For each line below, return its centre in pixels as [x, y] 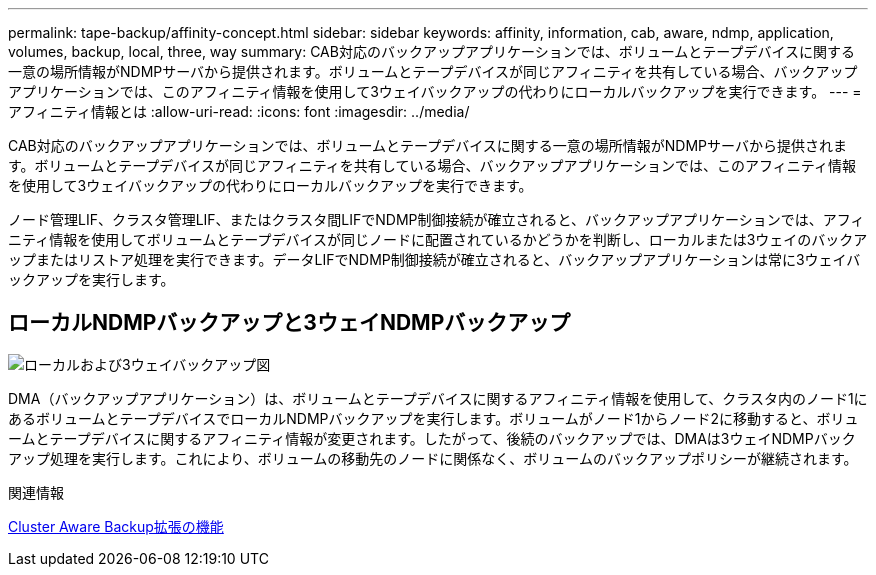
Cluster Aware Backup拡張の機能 [116, 526]
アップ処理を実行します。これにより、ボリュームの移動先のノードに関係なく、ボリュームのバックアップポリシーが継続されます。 [433, 458]
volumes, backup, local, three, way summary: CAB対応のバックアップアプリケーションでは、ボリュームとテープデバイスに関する [431, 51]
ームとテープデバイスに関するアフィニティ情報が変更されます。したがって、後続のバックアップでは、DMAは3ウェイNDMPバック [432, 438]
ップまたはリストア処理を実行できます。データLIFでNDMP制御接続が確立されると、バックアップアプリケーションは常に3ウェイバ [434, 259]
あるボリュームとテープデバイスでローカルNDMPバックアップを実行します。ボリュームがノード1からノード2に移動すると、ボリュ [433, 418]
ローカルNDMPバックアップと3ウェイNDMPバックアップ [289, 323]
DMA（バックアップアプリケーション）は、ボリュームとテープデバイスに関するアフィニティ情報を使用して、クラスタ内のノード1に [438, 398]
